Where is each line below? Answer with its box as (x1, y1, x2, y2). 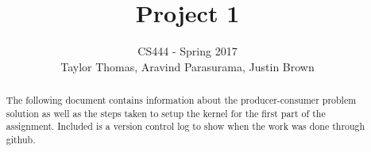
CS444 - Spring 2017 (137, 43, 238, 59)
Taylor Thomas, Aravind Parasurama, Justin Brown (60, 58, 315, 74)
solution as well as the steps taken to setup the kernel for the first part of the (6, 106, 326, 120)
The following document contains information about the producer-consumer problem (6, 93, 357, 107)
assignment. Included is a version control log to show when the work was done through (6, 120, 365, 133)
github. (6, 133, 36, 146)
